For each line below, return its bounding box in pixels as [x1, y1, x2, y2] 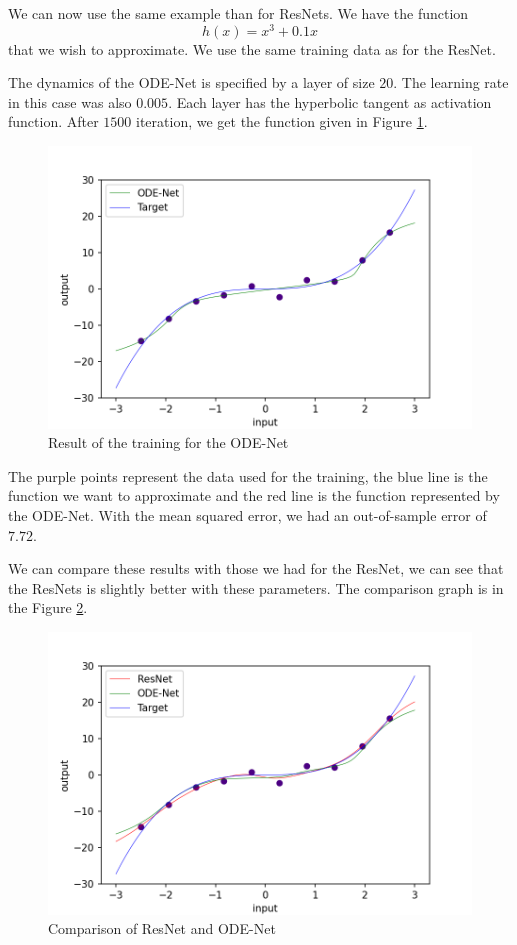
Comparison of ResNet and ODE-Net [48, 918, 276, 939]
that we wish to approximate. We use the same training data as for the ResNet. [8, 38, 496, 59]
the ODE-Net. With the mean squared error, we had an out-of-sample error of [8, 505, 487, 526]
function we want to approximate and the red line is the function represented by [8, 485, 500, 506]
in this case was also [8, 91, 132, 112]
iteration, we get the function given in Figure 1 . [136, 111, 428, 132]
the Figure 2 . [8, 597, 88, 618]
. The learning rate [393, 72, 509, 93]
